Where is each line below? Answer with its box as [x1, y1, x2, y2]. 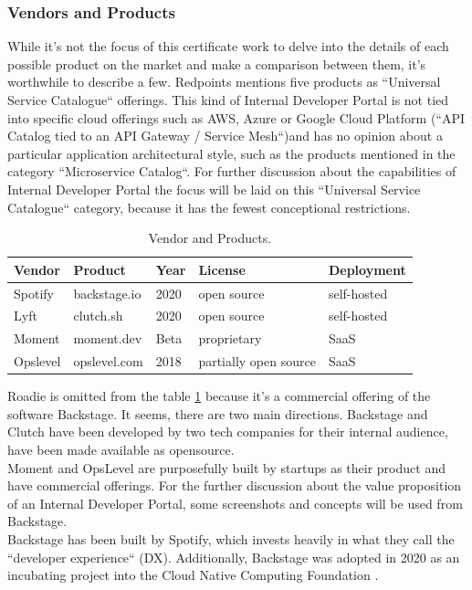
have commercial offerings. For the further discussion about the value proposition [7, 476, 462, 495]
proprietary [198, 329, 262, 348]
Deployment [328, 259, 406, 279]
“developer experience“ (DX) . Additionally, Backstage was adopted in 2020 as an [7, 547, 460, 566]
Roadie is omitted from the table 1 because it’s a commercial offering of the [7, 386, 431, 406]
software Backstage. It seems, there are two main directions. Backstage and [7, 404, 428, 423]
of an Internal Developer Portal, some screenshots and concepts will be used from [7, 493, 463, 512]
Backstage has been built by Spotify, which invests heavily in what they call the [7, 529, 455, 548]
